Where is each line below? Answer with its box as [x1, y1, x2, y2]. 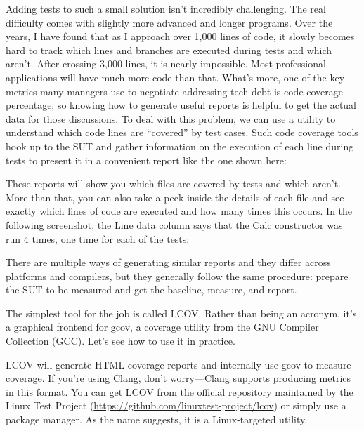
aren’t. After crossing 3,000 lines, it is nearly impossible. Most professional [6, 56, 326, 71]
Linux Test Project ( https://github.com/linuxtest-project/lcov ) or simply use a [6, 398, 346, 413]
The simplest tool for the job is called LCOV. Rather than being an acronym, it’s [6, 305, 357, 320]
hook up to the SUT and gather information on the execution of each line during [6, 138, 354, 153]
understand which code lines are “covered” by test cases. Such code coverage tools [6, 125, 358, 140]
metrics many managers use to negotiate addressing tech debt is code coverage [6, 84, 344, 98]
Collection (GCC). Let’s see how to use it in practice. [6, 333, 235, 348]
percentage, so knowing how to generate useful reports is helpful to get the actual [6, 98, 356, 112]
